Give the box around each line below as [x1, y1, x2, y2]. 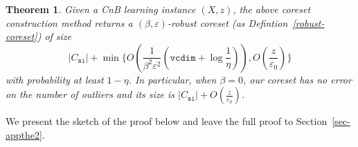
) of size [37, 29, 72, 43]
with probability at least [6, 72, 104, 86]
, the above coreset [233, 2, 311, 16]
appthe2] [6, 127, 42, 141]
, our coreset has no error [242, 72, 352, 86]
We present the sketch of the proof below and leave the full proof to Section [6, 114, 328, 128]
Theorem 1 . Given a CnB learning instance [6, 2, 196, 16]
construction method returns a [6, 15, 133, 30]
